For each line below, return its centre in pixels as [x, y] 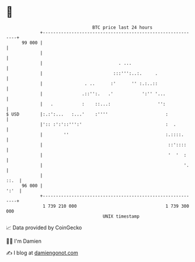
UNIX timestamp [121, 216]
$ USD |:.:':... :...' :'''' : [87, 114]
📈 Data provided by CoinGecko [44, 228]
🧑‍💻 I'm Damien [24, 241]
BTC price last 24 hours [123, 27]
